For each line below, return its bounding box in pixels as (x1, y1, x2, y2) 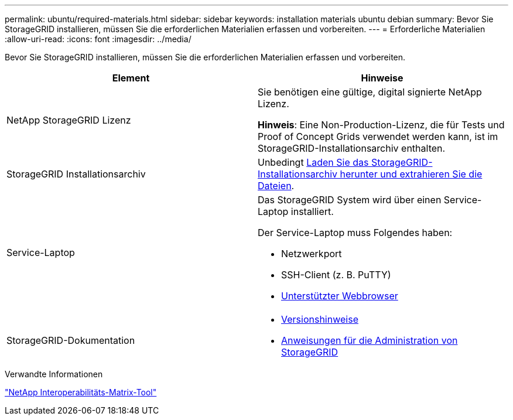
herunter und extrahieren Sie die (340, 168, 483, 180)
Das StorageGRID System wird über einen (258, 194, 442, 206)
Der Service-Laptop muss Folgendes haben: (258, 227, 453, 238)
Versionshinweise (281, 313, 358, 325)
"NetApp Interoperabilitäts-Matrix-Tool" (5, 387, 157, 397)
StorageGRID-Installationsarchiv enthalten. (258, 142, 446, 154)
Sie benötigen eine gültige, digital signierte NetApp (258, 86, 482, 98)
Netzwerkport (281, 248, 342, 259)
